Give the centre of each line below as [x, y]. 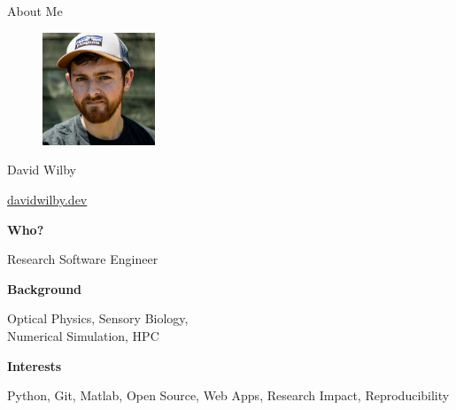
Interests [35, 365]
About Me [35, 11]
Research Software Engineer [83, 259]
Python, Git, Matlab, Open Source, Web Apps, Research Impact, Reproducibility [228, 395]
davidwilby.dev [47, 199]
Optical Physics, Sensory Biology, [98, 318]
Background [45, 288]
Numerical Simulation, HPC [83, 335]
